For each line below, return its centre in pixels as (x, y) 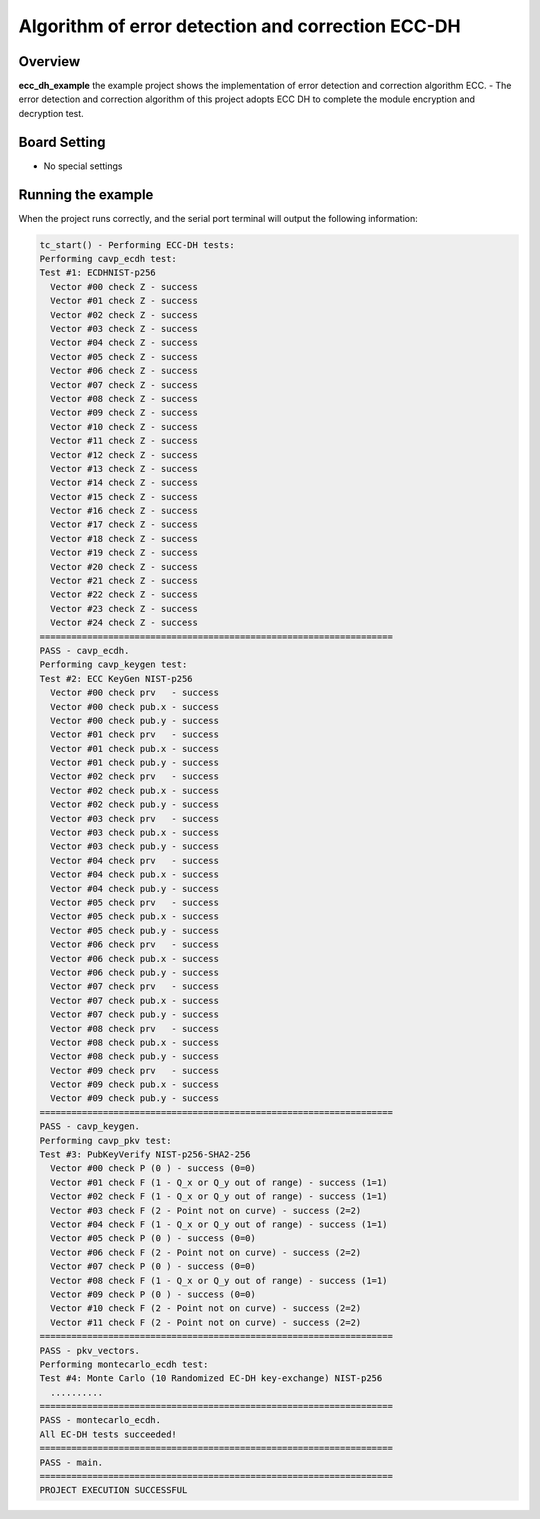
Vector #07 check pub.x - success (135, 1000)
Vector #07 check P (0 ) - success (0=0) (153, 1266)
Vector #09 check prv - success (135, 1070)
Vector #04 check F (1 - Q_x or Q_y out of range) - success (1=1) (219, 1224)
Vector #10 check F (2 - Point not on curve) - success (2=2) (206, 1308)
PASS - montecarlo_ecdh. (100, 1420)
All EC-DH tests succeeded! (108, 1434)
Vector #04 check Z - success (124, 343)
